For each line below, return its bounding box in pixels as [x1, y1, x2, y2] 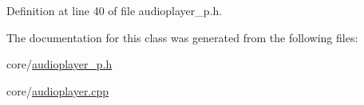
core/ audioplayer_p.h [6, 56, 113, 72]
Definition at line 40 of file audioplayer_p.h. [6, 2, 223, 18]
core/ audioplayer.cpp [6, 82, 109, 99]
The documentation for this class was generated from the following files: [6, 29, 358, 45]
